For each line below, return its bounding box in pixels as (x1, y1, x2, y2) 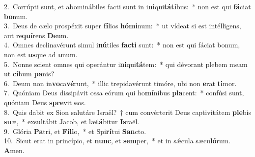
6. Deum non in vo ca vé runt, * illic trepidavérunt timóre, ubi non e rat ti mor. (4, 78, 237, 88)
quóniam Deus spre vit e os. (4, 97, 86, 107)
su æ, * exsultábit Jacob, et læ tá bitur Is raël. (4, 116, 140, 127)
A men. (4, 145, 25, 155)
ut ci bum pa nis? (4, 68, 55, 79)
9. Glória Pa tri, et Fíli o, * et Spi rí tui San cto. (4, 126, 146, 136)
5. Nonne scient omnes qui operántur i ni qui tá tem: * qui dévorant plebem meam (4, 59, 248, 69)
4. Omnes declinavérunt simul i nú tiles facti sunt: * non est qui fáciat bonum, (4, 40, 240, 50)
